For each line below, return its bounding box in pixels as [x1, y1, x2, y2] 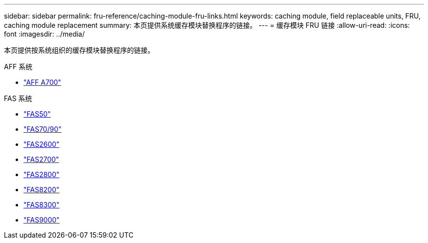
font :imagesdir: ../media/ [4, 30, 85, 38]
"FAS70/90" [23, 125, 62, 133]
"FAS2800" [23, 170, 60, 179]
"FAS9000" [23, 216, 60, 224]
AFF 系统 [4, 62, 33, 71]
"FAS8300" [23, 201, 60, 209]
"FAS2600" [23, 140, 60, 148]
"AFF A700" [23, 78, 62, 86]
